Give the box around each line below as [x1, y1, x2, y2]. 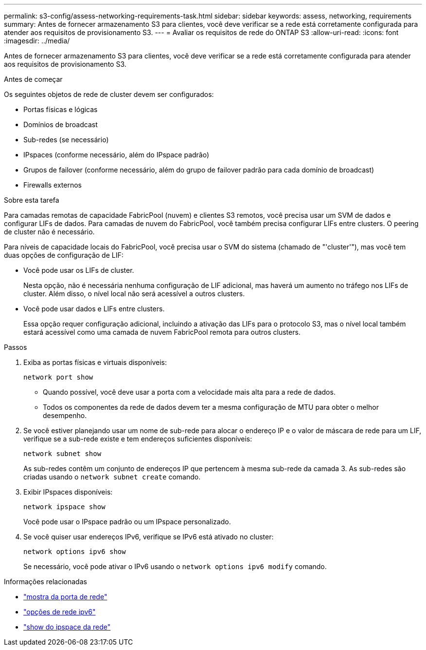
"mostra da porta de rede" [23, 593, 107, 601]
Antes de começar [4, 75, 63, 83]
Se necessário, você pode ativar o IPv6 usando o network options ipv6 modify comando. [23, 562, 327, 571]
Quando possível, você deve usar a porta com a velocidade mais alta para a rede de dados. [43, 388, 336, 396]
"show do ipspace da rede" [23, 623, 111, 631]
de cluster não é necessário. [4, 228, 95, 236]
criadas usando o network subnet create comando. [23, 473, 201, 481]
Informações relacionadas [4, 577, 87, 586]
